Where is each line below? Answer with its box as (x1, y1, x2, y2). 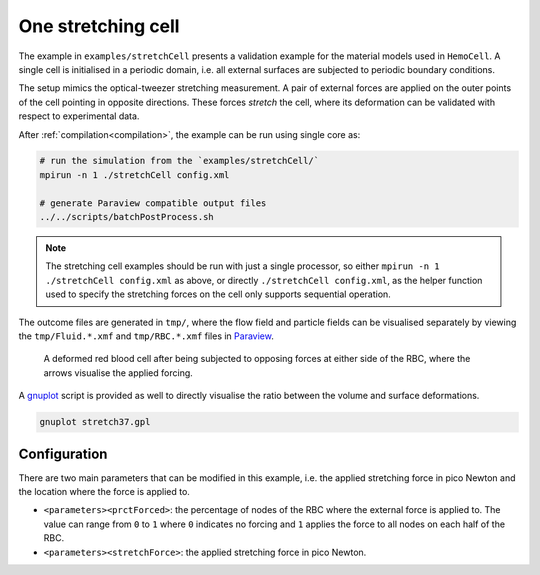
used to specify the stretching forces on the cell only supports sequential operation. (45, 288, 392, 300)
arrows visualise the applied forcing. (43, 366, 194, 379)
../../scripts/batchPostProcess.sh (39, 211, 214, 223)
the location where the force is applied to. (18, 486, 190, 498)
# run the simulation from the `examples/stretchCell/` (39, 155, 320, 167)
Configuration (18, 445, 108, 462)
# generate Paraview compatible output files (39, 197, 267, 209)
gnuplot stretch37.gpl (39, 416, 151, 428)
